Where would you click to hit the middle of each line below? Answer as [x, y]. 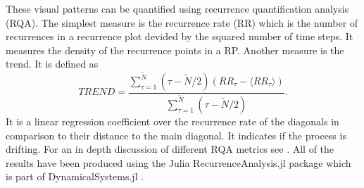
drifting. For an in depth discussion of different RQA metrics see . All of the [170, 149]
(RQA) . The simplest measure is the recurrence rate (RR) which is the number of [182, 22]
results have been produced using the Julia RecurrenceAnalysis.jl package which [178, 162]
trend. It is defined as [52, 64]
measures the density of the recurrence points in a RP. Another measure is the [175, 50]
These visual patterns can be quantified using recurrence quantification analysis [177, 8]
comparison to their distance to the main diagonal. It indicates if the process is [176, 135]
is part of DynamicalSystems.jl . [75, 176]
